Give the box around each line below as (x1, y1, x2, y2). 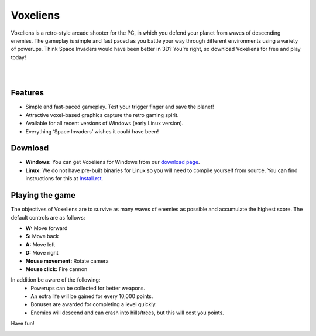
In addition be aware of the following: (11, 276, 101, 283)
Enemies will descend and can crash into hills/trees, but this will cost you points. (30, 309, 225, 316)
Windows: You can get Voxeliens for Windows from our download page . (25, 159, 200, 166)
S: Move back (25, 233, 59, 240)
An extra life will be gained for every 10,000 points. (30, 293, 153, 300)
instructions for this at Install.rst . (25, 175, 104, 182)
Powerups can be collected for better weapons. (30, 284, 146, 292)
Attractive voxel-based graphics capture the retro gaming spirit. (25, 111, 179, 118)
